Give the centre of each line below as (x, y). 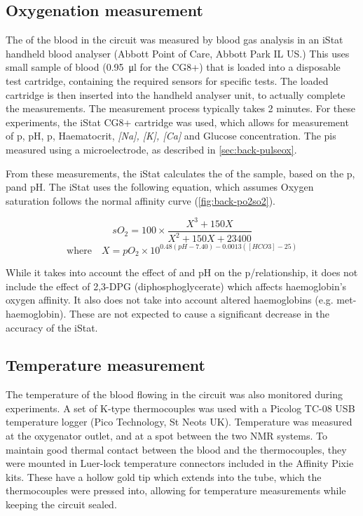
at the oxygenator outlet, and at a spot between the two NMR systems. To (166, 436)
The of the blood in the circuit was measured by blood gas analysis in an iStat (174, 40)
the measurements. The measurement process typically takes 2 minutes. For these (181, 108)
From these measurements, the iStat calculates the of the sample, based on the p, (180, 173)
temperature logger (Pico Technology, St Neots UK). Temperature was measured (179, 422)
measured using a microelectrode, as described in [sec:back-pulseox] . (151, 149)
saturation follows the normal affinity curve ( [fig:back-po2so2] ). (141, 200)
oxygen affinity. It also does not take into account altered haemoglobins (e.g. (170, 300)
